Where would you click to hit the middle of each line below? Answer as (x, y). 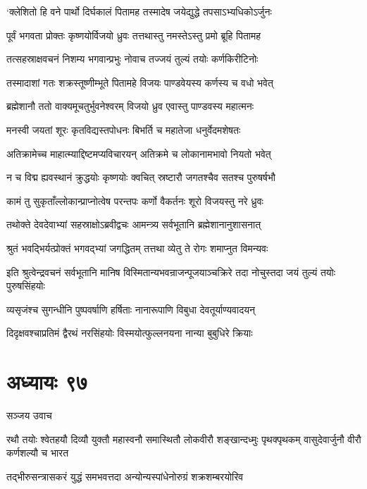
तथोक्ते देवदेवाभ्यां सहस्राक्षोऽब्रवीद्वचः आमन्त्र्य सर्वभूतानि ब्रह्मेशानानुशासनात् (134, 224)
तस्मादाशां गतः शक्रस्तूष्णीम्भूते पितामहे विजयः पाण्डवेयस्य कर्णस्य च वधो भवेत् (140, 82)
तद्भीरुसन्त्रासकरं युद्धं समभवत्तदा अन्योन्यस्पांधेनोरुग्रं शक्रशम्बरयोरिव (125, 476)
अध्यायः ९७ (47, 382)
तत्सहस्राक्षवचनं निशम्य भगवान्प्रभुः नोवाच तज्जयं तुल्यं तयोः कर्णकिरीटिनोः (132, 59)
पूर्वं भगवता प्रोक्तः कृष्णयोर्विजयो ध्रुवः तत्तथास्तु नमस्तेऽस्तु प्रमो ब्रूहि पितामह (134, 35)
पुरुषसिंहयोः (26, 286)
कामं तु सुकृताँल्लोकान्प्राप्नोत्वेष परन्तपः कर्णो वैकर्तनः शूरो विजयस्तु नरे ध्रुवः (135, 200)
